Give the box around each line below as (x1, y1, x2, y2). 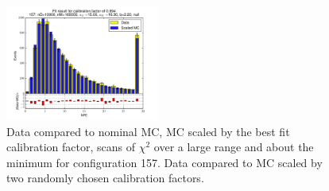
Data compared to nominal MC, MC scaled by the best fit (6, 123, 290, 139)
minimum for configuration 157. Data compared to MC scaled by (6, 154, 323, 170)
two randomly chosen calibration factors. (6, 170, 204, 186)
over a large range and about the (153, 138, 314, 155)
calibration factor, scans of (6, 138, 136, 155)
